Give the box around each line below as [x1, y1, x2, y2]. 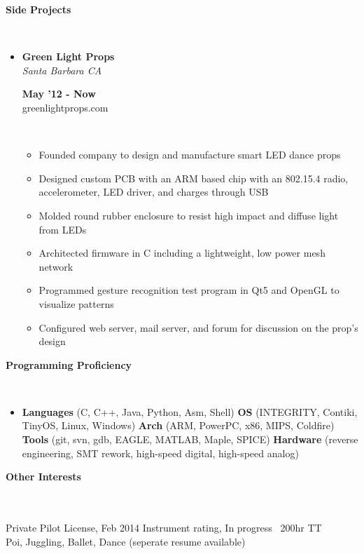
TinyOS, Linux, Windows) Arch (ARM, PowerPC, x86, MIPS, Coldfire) [22, 418, 335, 433]
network [38, 259, 73, 273]
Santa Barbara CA [22, 62, 102, 77]
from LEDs [38, 222, 87, 236]
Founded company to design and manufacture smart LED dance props [38, 147, 341, 162]
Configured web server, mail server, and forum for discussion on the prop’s [38, 320, 358, 335]
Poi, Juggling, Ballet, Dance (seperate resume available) [6, 534, 246, 548]
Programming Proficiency [6, 357, 132, 372]
